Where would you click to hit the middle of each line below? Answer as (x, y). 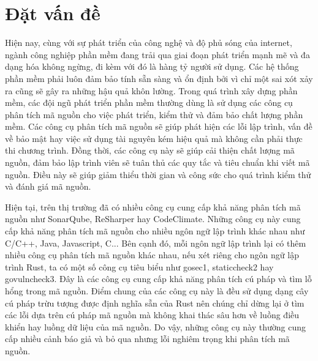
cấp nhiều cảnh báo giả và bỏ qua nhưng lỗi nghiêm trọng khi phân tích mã (147, 339)
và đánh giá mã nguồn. (48, 186)
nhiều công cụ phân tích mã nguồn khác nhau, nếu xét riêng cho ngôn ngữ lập (152, 255)
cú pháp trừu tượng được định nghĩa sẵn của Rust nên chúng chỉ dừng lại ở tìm (155, 303)
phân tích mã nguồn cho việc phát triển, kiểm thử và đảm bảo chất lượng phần (154, 114)
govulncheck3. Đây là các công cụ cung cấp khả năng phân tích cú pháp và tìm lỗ (158, 279)
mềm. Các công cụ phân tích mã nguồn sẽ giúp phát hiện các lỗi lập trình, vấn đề (159, 126)
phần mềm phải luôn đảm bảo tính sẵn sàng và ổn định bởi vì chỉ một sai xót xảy (159, 78)
